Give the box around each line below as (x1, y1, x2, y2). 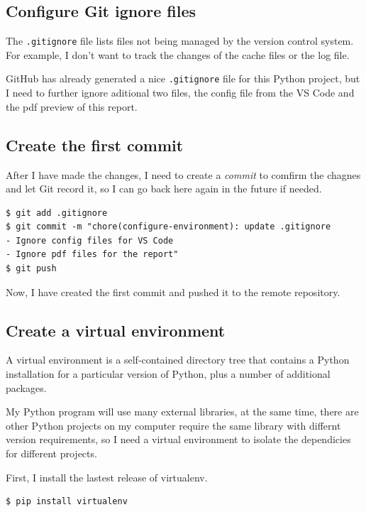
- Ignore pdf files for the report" (6, 249, 179, 260)
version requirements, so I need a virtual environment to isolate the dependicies (6, 432, 351, 447)
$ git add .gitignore (6, 207, 108, 218)
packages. (6, 380, 47, 395)
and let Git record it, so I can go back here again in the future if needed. (6, 181, 322, 196)
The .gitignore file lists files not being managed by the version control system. (6, 33, 354, 48)
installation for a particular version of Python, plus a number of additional (6, 366, 331, 381)
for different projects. (6, 446, 97, 461)
